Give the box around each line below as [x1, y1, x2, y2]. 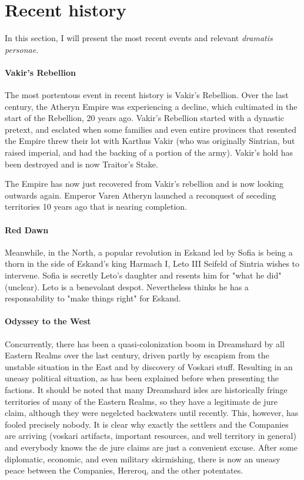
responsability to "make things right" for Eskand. [5, 292, 181, 304]
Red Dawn [5, 223, 49, 236]
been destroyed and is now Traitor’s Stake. [5, 157, 158, 170]
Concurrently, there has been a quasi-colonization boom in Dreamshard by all [5, 337, 285, 350]
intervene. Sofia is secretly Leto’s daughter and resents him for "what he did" [5, 269, 282, 281]
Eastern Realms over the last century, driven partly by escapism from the [5, 349, 269, 361]
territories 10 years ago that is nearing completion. [5, 200, 187, 213]
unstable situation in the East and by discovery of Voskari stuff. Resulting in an [5, 360, 293, 372]
